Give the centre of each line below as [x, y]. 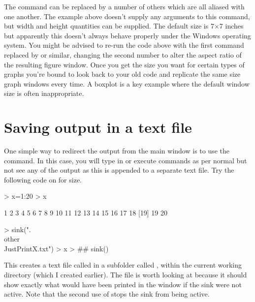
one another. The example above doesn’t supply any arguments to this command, [127, 16]
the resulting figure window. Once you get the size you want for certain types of [124, 64]
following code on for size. [43, 179]
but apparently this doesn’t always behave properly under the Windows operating [127, 35]
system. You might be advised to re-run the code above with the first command [124, 45]
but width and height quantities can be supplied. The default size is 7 [109, 26]
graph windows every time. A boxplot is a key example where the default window [127, 83]
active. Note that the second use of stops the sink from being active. [107, 294]
